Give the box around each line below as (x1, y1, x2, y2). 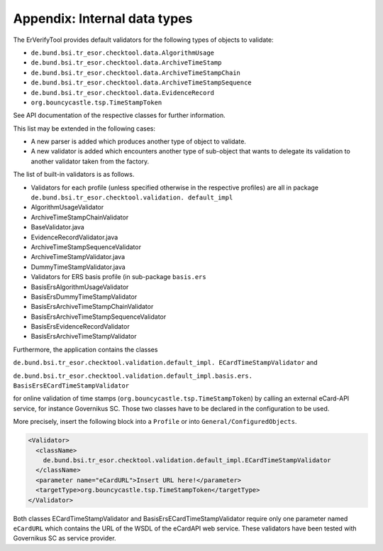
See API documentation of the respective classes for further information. (13, 111, 226, 120)
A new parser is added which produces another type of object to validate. (30, 137, 246, 146)
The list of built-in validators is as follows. (13, 170, 135, 179)
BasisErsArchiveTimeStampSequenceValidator (30, 312, 167, 321)
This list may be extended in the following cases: (13, 124, 156, 133)
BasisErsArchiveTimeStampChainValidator (30, 302, 154, 311)
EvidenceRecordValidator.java (30, 233, 118, 241)
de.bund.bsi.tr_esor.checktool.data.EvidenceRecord (30, 89, 215, 97)
